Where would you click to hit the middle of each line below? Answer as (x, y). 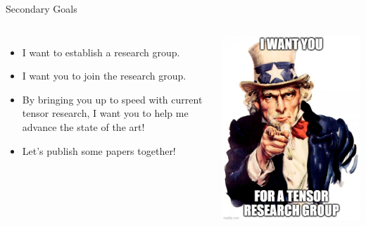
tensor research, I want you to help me (105, 113)
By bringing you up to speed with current (112, 99)
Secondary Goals (42, 8)
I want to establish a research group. (101, 52)
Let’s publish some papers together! (99, 150)
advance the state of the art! (83, 126)
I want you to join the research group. (104, 76)
